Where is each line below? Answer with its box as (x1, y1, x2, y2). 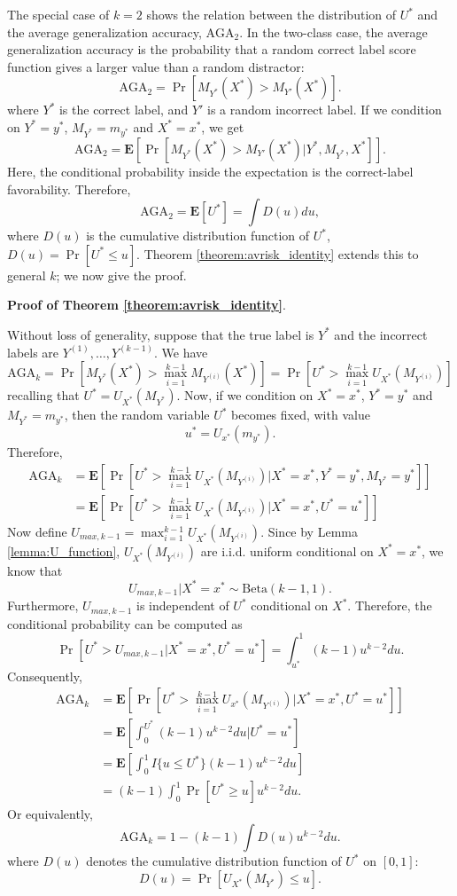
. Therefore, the (347, 596, 432, 615)
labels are (7, 342, 59, 361)
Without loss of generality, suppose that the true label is (7, 325, 314, 343)
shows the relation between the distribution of (146, 5, 397, 23)
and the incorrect (334, 325, 428, 343)
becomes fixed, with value (231, 405, 370, 424)
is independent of (136, 596, 229, 615)
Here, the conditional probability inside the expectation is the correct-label (7, 161, 414, 180)
